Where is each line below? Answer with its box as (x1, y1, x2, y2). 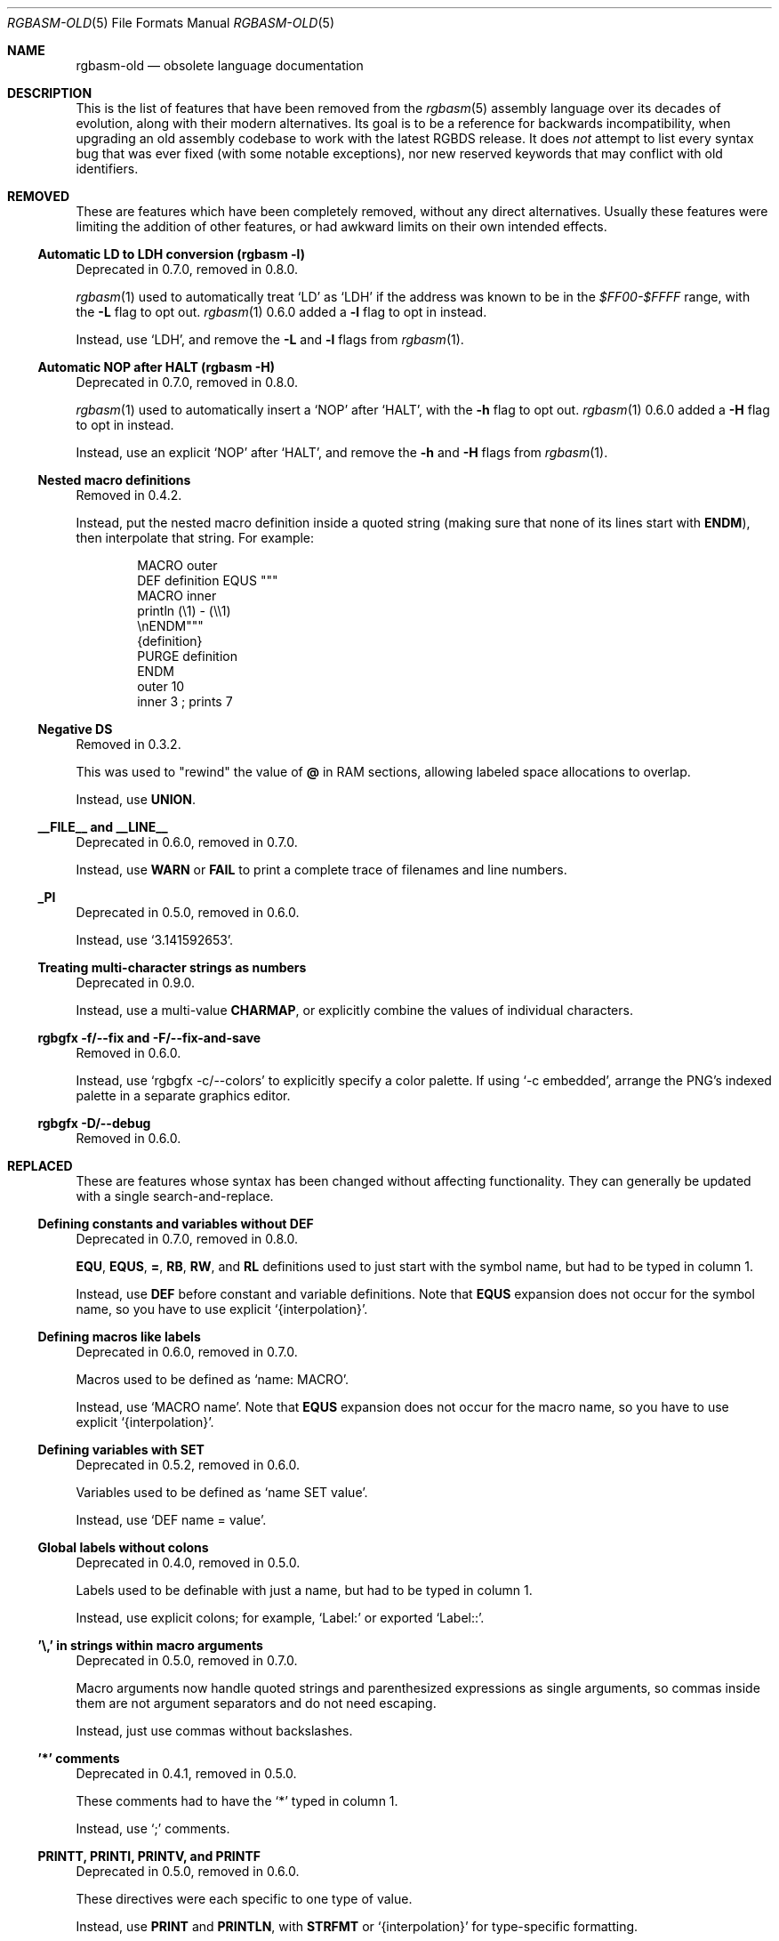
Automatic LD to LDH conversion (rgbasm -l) (37, 246, 305, 262)
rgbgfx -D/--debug (37, 1115, 151, 1131)
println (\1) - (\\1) (137, 603, 231, 618)
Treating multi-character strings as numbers (37, 960, 307, 975)
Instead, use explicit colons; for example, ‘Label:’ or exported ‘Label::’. (76, 1610, 485, 1625)
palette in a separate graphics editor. (76, 1088, 291, 1103)
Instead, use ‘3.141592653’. (76, 932, 234, 947)
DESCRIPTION (7, 85, 92, 101)
